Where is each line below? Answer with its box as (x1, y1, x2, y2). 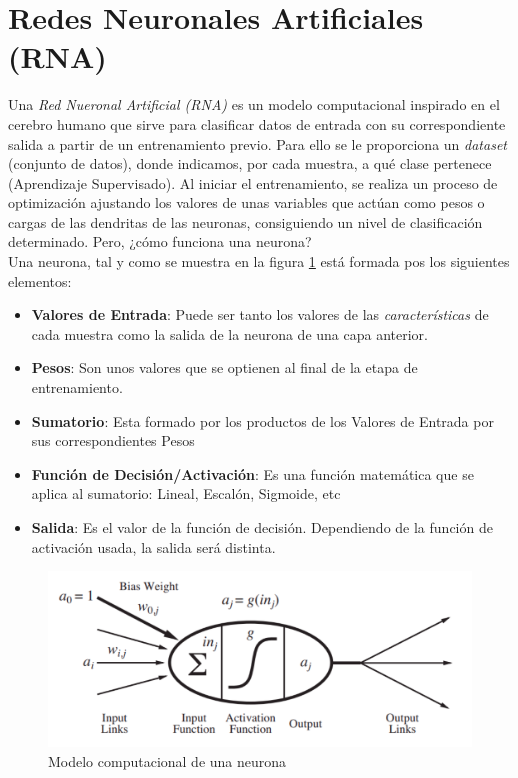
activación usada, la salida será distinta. (31, 536, 276, 557)
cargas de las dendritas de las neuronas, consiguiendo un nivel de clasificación (8, 211, 483, 232)
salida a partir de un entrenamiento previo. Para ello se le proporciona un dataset (8, 133, 507, 154)
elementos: (8, 270, 72, 291)
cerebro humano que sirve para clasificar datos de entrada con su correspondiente (8, 113, 506, 134)
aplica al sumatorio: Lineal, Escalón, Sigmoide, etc (31, 483, 341, 504)
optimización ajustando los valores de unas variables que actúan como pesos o (8, 192, 485, 213)
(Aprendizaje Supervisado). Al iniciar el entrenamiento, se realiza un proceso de (8, 172, 498, 193)
